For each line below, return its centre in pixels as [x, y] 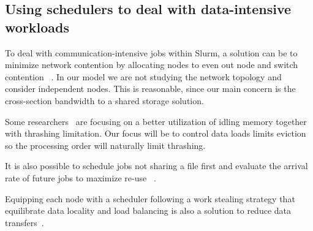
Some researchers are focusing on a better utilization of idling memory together [156, 121]
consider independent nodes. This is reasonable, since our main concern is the [150, 89]
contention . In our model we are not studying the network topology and [143, 76]
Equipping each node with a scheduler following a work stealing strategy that [150, 198]
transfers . [25, 222]
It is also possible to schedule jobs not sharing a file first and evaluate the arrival [156, 166]
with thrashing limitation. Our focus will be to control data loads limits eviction [156, 133]
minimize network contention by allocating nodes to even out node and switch [152, 65]
